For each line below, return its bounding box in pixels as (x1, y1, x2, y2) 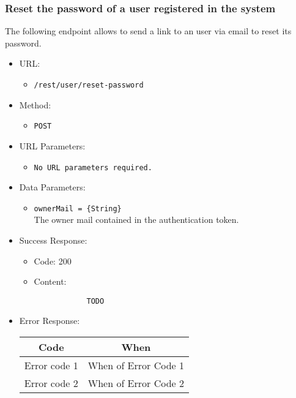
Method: (19, 98, 51, 111)
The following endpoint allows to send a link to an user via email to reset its (5, 24, 292, 37)
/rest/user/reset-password (34, 81, 144, 89)
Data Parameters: (19, 181, 86, 193)
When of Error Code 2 (87, 376, 184, 391)
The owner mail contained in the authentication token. (34, 213, 239, 226)
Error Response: (19, 314, 80, 327)
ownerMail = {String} (34, 204, 122, 213)
